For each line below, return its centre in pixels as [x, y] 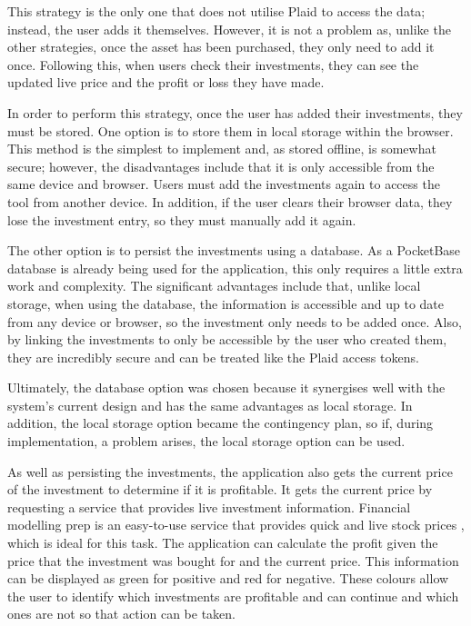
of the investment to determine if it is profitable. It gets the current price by [220, 489]
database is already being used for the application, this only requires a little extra [235, 268]
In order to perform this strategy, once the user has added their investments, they [235, 112]
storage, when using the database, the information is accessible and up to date [226, 303]
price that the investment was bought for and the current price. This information [233, 560]
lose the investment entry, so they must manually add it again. [182, 219]
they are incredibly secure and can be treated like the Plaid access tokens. [213, 357]
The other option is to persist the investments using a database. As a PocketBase [234, 250]
